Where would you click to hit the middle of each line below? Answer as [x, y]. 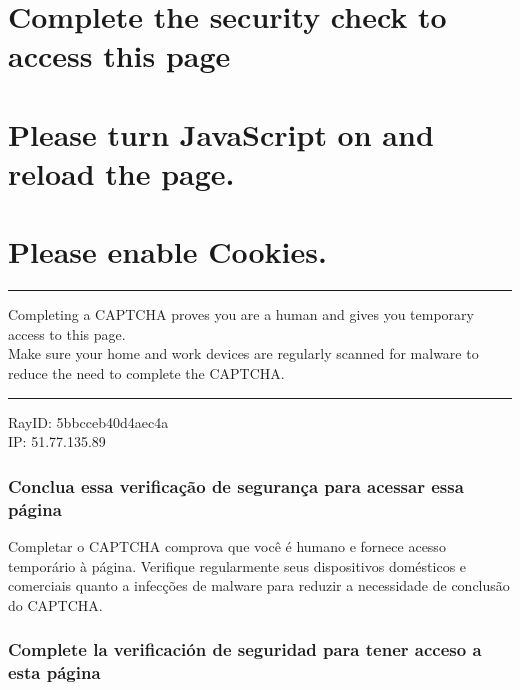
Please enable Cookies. [167, 251]
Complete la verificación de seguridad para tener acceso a [245, 649]
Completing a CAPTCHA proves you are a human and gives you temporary [241, 314]
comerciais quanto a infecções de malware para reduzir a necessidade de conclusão [259, 585]
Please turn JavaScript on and [221, 133]
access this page [119, 55]
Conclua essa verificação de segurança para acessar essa [236, 485]
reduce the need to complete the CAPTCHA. [146, 373]
